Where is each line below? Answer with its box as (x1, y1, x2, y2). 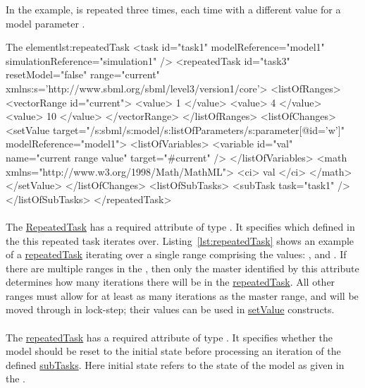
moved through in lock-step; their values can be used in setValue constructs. (6, 302, 335, 317)
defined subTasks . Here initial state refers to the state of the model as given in (6, 357, 345, 372)
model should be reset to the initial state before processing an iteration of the (6, 344, 341, 358)
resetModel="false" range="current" (6, 67, 160, 82)
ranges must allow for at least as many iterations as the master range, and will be (6, 288, 359, 303)
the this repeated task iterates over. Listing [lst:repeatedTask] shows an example (6, 233, 354, 248)
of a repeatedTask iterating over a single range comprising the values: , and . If (6, 247, 347, 262)
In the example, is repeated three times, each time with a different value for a (6, 2, 341, 16)
